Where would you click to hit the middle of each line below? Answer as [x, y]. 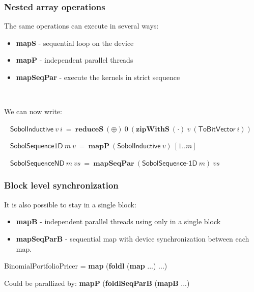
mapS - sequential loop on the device [75, 43]
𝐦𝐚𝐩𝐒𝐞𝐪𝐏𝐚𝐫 [114, 163]
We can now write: [33, 111]
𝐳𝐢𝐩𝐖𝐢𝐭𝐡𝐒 [153, 129]
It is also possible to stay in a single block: [70, 204]
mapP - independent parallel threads [75, 60]
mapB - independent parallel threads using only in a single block [118, 221]
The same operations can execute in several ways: [81, 26]
